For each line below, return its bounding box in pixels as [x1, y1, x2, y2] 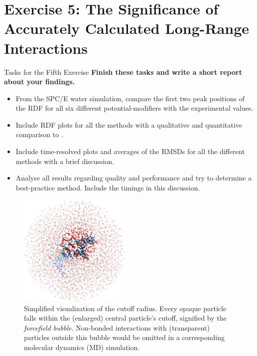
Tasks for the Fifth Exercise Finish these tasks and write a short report [4, 66, 242, 77]
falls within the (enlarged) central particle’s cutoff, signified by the [24, 313, 227, 323]
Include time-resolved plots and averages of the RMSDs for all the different [15, 146, 245, 157]
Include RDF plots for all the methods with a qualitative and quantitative [15, 119, 243, 130]
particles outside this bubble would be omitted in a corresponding [24, 332, 225, 343]
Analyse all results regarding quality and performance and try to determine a [15, 173, 252, 183]
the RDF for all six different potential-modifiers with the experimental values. [15, 103, 254, 113]
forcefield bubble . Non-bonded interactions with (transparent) [24, 322, 210, 333]
